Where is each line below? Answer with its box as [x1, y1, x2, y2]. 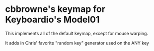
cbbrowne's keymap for [5, 3, 106, 15]
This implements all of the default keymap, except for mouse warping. [5, 30, 148, 36]
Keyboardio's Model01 [5, 14, 100, 25]
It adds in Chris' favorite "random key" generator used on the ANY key [5, 40, 149, 46]
